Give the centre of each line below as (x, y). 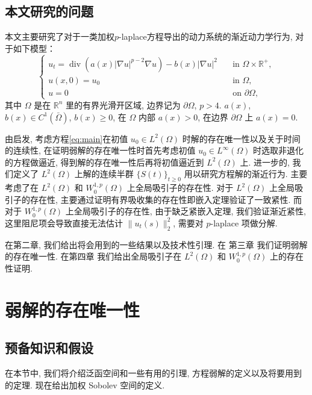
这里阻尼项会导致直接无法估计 (64, 222)
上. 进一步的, (265, 162)
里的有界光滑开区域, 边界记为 (123, 104)
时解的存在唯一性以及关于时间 (241, 138)
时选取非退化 (279, 150)
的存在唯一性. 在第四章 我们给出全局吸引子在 (93, 256)
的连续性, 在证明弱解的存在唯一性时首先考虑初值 (100, 150)
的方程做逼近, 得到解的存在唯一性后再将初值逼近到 (105, 162)
